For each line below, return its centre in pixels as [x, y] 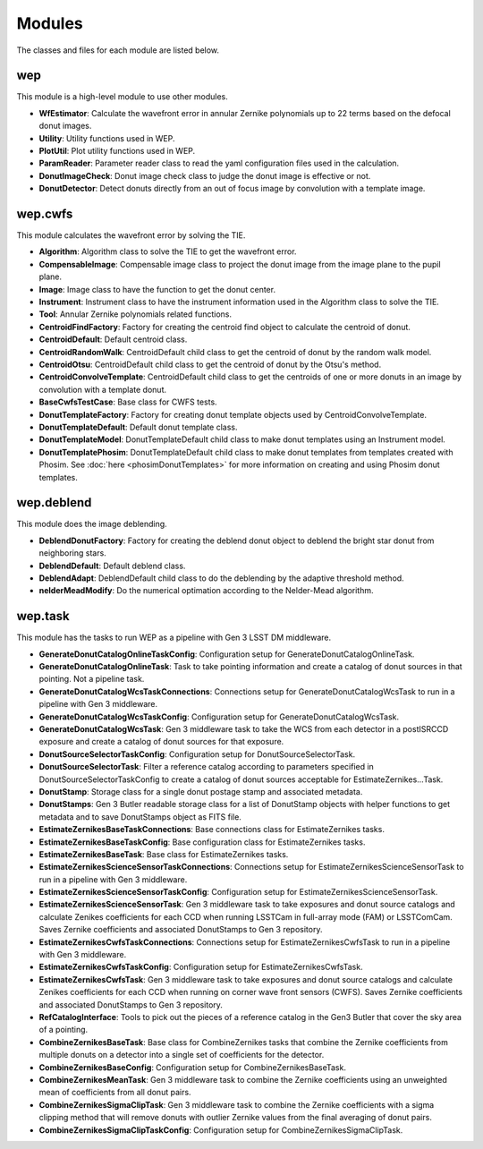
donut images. [65, 126]
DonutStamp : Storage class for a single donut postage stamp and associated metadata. [201, 791]
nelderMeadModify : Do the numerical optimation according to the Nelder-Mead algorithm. [207, 591]
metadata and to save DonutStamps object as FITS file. [140, 817]
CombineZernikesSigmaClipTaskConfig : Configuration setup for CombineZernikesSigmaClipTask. [221, 1130]
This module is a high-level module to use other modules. [122, 97]
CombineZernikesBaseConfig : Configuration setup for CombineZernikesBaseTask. [192, 1067]
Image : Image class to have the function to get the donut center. [157, 289]
